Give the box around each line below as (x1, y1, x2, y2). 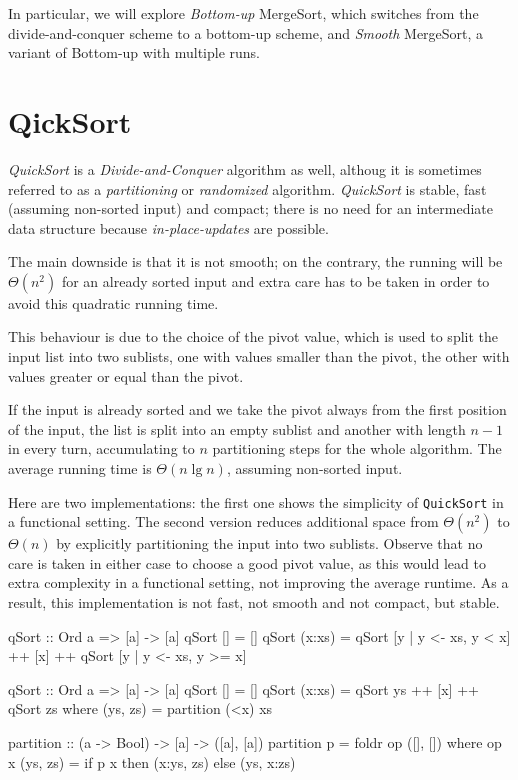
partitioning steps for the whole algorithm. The (212, 438, 502, 459)
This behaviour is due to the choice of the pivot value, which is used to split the (8, 326, 499, 347)
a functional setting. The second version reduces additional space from (8, 511, 439, 532)
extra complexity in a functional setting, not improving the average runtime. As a (8, 572, 509, 593)
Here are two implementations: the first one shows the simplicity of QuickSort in (8, 491, 504, 512)
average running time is (8, 458, 152, 479)
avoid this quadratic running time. (8, 292, 219, 313)
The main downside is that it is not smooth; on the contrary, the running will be (8, 251, 503, 272)
